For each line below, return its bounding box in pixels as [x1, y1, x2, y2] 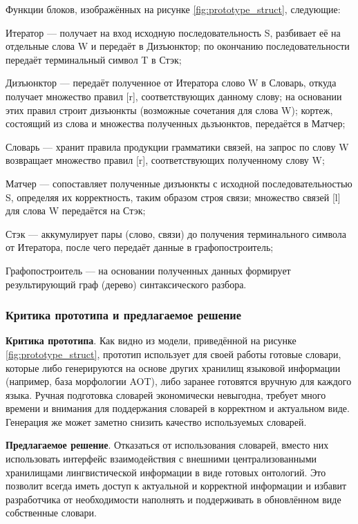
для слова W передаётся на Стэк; [6, 203, 146, 218]
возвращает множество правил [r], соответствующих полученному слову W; [6, 153, 325, 167]
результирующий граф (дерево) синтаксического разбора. [6, 277, 247, 291]
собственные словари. [6, 505, 97, 520]
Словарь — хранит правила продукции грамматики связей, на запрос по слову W [6, 139, 349, 153]
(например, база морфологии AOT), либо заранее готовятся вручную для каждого [6, 374, 352, 389]
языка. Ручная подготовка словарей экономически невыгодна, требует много [6, 387, 326, 402]
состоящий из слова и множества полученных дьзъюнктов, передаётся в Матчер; [6, 116, 346, 131]
